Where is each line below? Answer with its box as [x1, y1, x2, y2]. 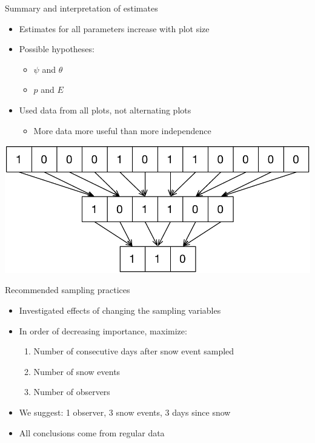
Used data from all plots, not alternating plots [19, 103, 191, 116]
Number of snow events [33, 365, 121, 377]
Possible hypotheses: [19, 42, 94, 55]
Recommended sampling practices [5, 283, 130, 296]
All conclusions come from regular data [19, 426, 165, 439]
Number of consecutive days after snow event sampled [33, 345, 234, 357]
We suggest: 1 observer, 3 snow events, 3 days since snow [19, 406, 231, 418]
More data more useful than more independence [33, 124, 211, 137]
